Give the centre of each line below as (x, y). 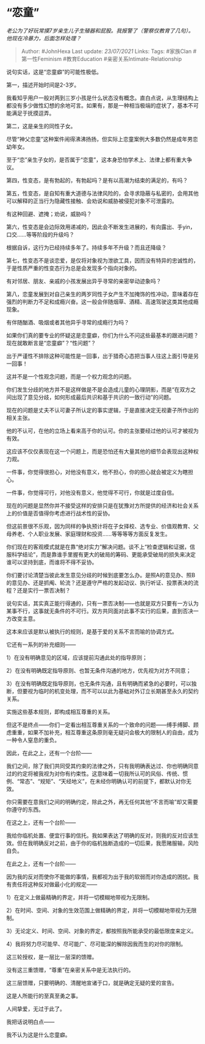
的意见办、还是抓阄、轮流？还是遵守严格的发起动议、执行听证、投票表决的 (100, 582)
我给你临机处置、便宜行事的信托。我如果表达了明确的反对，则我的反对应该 (100, 835)
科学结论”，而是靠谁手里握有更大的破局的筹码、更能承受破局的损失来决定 (104, 554)
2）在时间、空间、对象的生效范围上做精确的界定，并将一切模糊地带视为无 (99, 910)
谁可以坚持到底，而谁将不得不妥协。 (52, 562)
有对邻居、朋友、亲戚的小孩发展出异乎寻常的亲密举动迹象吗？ (84, 281)
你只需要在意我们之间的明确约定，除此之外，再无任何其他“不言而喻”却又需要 (102, 801)
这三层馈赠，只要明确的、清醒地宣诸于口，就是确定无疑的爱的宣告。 (92, 983)
